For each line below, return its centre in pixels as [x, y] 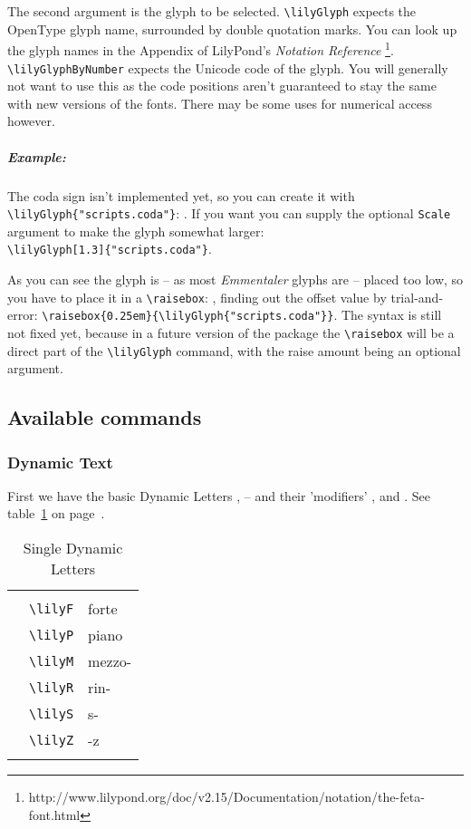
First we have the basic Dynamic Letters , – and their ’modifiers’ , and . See [219, 495]
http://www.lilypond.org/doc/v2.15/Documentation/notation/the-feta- [226, 796]
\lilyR [52, 687]
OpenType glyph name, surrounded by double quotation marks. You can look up [232, 29]
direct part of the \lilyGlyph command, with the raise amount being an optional [234, 350]
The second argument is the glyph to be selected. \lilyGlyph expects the [212, 11]
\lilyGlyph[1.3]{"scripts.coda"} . [110, 249]
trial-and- [417, 297]
